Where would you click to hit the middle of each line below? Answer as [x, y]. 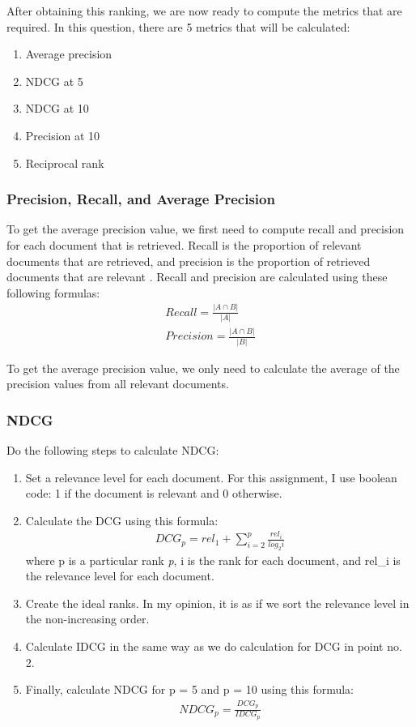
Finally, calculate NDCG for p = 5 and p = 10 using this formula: [189, 689]
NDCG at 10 [57, 108]
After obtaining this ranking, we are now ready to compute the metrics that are [204, 11]
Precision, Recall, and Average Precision [141, 199]
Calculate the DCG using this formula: [122, 520]
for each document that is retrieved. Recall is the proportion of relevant [184, 244]
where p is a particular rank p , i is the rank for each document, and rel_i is [213, 560]
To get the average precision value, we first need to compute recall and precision [206, 229]
